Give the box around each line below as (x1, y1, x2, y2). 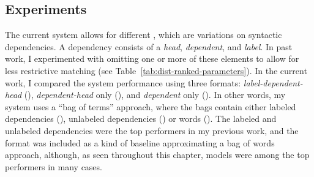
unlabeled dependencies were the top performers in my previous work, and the (5, 124, 299, 137)
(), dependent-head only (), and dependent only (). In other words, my (24, 88, 286, 101)
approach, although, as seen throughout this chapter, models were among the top (5, 148, 310, 161)
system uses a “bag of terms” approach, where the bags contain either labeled (5, 100, 296, 113)
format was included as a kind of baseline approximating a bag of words (5, 136, 275, 149)
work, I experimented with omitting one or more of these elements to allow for (5, 52, 299, 65)
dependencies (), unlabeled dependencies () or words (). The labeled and (5, 112, 277, 125)
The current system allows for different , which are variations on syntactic (5, 28, 282, 41)
